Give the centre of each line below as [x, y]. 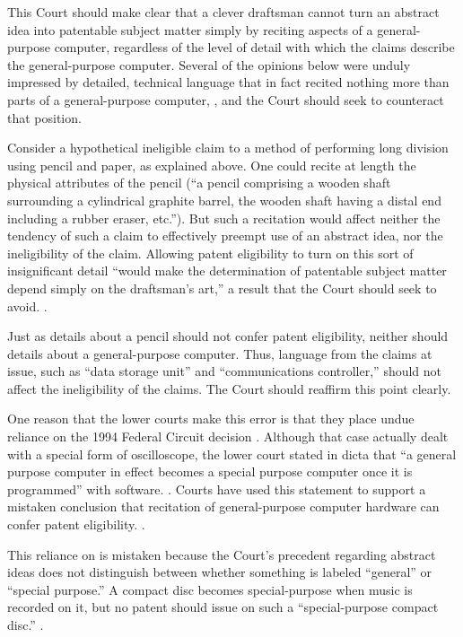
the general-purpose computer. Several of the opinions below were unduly [209, 64]
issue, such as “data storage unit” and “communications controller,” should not [225, 371]
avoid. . [27, 305]
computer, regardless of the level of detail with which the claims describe [254, 47]
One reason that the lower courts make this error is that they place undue [211, 419]
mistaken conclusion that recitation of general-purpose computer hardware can [223, 506]
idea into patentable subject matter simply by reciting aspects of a [190, 29]
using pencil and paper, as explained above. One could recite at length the [212, 165]
